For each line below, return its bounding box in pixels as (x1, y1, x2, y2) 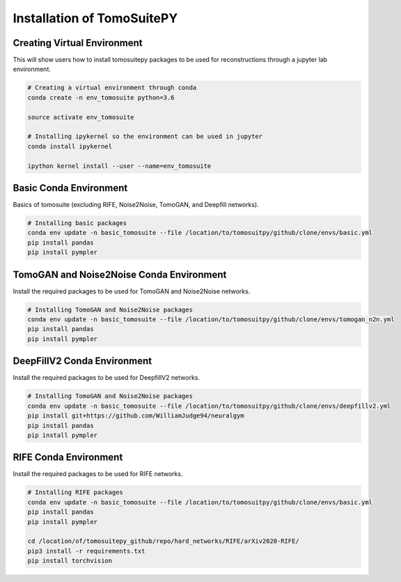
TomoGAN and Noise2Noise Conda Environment (13, 268, 227, 280)
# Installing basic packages (27, 220, 127, 227)
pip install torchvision (27, 557, 113, 565)
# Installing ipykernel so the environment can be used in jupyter (27, 132, 263, 141)
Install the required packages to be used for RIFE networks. (13, 470, 183, 478)
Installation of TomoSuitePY (13, 10, 178, 26)
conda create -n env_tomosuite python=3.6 (27, 93, 175, 101)
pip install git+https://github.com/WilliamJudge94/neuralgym (27, 412, 244, 420)
